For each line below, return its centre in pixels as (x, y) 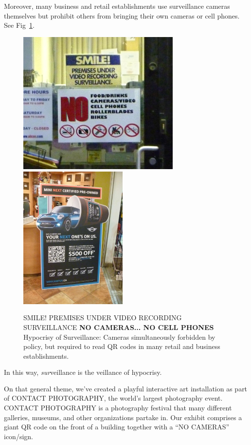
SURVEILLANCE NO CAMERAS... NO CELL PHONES (119, 327)
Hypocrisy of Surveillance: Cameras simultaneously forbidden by (119, 337)
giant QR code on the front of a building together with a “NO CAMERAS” (117, 427)
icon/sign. (18, 436)
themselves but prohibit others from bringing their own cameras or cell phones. (122, 15)
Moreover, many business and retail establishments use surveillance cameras (117, 6)
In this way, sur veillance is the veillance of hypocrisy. (83, 372)
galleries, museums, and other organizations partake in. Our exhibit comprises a (123, 417)
